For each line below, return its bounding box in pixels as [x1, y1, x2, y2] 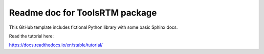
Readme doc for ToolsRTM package [9, 7, 157, 18]
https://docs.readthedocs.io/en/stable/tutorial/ [9, 42, 103, 48]
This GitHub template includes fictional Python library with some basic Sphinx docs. [9, 24, 178, 30]
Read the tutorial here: [9, 33, 54, 39]
